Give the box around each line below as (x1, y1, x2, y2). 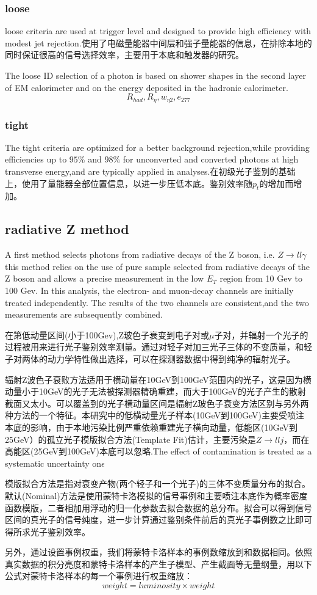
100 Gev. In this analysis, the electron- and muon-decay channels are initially (5, 284, 294, 297)
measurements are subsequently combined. (5, 308, 163, 321)
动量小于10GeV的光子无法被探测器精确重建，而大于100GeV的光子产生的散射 (5, 385, 307, 398)
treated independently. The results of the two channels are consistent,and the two (5, 296, 309, 308)
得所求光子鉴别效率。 (5, 525, 90, 538)
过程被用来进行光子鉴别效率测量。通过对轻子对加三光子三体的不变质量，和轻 (5, 340, 312, 353)
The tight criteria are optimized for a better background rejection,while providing (5, 141, 310, 153)
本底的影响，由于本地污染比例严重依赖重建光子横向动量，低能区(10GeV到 (5, 420, 297, 433)
